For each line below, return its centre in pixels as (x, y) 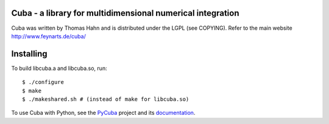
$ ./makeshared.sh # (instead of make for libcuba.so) (106, 99)
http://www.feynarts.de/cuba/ (49, 36)
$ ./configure (43, 82)
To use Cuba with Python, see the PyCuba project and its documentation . (103, 113)
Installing (30, 54)
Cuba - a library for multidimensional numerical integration (126, 13)
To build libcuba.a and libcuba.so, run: (59, 68)
